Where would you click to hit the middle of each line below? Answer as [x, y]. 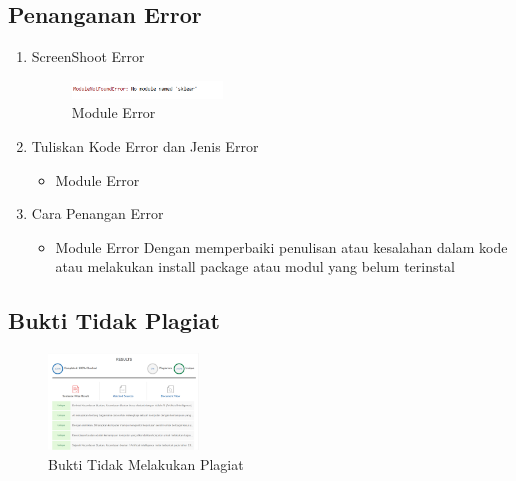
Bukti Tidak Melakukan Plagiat [146, 463]
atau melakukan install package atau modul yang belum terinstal [255, 266]
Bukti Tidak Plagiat [114, 320]
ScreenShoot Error [88, 56]
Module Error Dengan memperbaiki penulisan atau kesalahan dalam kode [281, 246]
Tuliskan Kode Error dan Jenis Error [145, 146]
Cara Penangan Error [97, 213]
